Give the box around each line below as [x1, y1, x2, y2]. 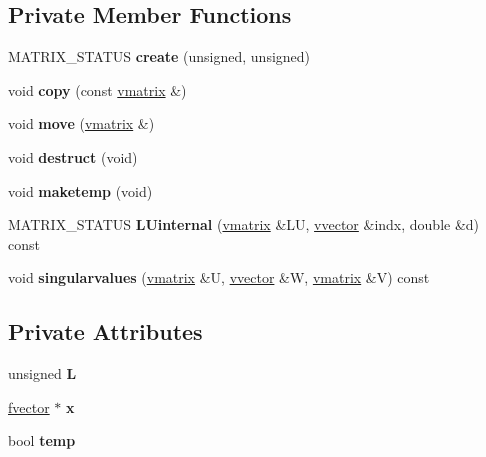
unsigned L [8, 363, 77, 384]
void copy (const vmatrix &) [8, 79, 187, 100]
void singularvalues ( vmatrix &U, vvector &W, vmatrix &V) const [8, 267, 430, 288]
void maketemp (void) [8, 180, 153, 201]
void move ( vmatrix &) [8, 113, 155, 134]
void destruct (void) [8, 146, 138, 167]
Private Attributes [8, 316, 203, 347]
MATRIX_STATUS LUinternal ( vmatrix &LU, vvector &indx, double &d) [8, 214, 480, 235]
